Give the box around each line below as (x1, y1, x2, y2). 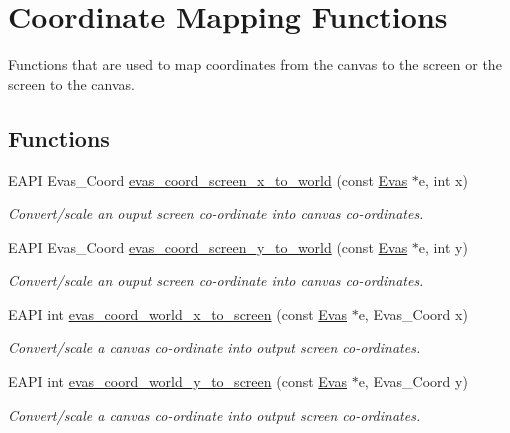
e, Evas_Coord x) (358, 303, 468, 324)
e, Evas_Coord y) (358, 371, 468, 392)
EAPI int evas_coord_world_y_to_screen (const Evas (8, 371, 347, 392)
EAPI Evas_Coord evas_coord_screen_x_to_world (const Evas (8, 169, 408, 190)
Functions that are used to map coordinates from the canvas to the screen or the (8, 54, 502, 75)
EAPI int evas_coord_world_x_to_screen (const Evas (8, 303, 347, 324)
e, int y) (418, 236, 468, 257)
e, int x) (418, 169, 468, 190)
